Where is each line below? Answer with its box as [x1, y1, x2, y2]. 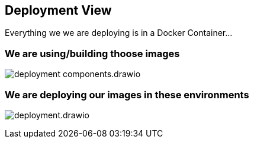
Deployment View [5, 3, 112, 18]
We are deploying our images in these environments [5, 88, 249, 101]
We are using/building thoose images [5, 47, 180, 59]
